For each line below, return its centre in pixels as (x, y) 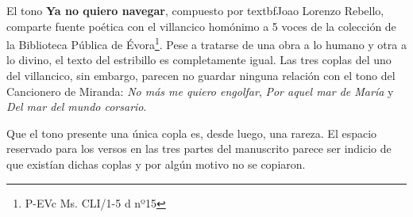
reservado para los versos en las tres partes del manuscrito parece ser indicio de (199, 148)
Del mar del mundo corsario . (77, 107)
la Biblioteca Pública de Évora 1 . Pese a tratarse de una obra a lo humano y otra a (206, 43)
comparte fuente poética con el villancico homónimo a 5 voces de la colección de (201, 26)
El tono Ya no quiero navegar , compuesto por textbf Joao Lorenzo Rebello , (195, 10)
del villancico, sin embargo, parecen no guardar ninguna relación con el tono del (201, 76)
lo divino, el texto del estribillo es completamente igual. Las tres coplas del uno (199, 60)
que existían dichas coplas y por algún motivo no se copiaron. (156, 164)
